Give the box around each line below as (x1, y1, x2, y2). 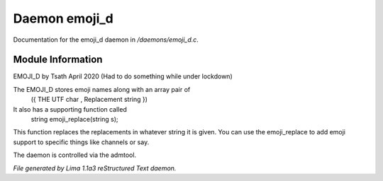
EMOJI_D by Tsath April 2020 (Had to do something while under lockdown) (13, 72, 233, 81)
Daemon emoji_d (13, 11, 113, 26)
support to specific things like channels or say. (13, 138, 150, 146)
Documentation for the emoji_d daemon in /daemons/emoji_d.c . (13, 35, 199, 44)
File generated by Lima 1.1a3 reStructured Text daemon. (13, 163, 177, 173)
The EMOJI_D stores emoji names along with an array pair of (13, 85, 191, 93)
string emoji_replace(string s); (30, 115, 118, 124)
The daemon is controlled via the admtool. (13, 151, 137, 159)
